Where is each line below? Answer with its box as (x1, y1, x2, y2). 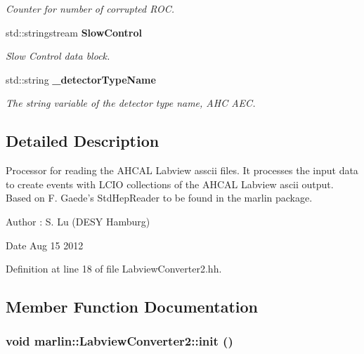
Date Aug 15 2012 (6, 237, 84, 252)
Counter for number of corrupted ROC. (6, 1, 175, 15)
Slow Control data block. (6, 48, 110, 63)
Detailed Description (6, 130, 160, 152)
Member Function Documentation (6, 296, 259, 317)
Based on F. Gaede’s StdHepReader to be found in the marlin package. (6, 190, 313, 205)
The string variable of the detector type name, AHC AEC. (6, 96, 256, 110)
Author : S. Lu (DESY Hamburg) (6, 214, 150, 228)
